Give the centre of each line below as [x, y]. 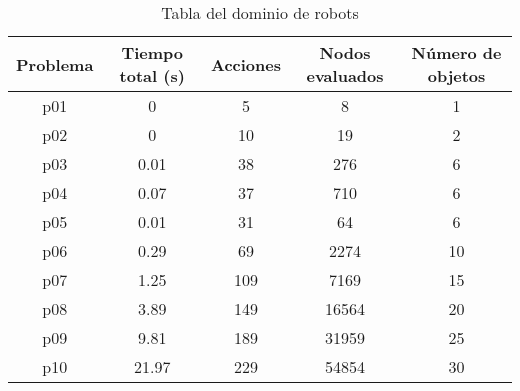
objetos [456, 75]
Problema [55, 64]
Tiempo [152, 52]
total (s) [152, 75]
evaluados [345, 75]
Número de [456, 52]
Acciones [245, 64]
